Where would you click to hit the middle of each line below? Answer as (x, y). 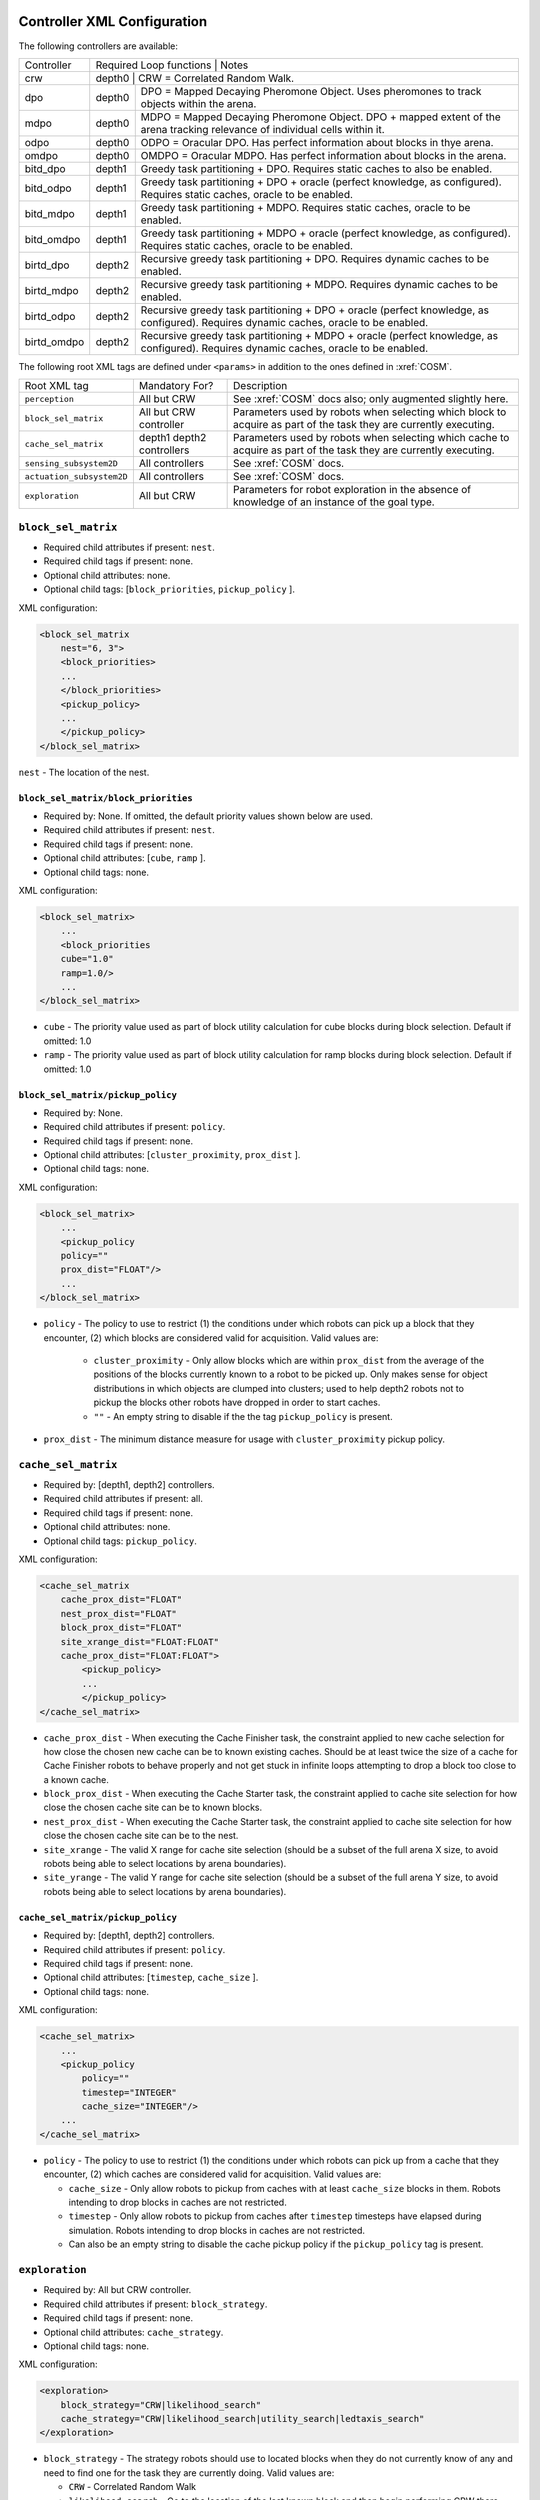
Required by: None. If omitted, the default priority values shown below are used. (208, 816)
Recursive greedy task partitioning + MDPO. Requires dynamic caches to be (319, 284)
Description (260, 386)
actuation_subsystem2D (76, 476)
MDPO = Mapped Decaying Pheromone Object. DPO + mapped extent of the (320, 117)
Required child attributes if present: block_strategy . (155, 2304)
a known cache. (76, 1779)
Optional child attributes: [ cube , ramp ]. (124, 858)
